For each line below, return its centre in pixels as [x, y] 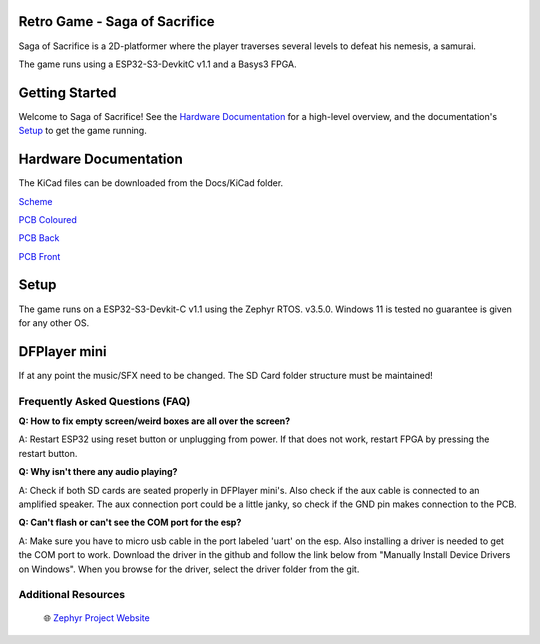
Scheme [35, 201]
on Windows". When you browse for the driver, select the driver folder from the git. [189, 569]
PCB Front [39, 256]
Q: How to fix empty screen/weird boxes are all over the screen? [154, 421]
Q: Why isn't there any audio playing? [98, 472]
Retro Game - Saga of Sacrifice [116, 21]
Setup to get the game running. [82, 131]
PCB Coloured [47, 219]
